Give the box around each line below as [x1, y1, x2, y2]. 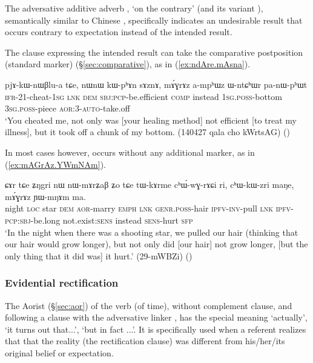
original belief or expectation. [5, 346, 114, 359]
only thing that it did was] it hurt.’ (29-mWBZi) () [5, 249, 193, 262]
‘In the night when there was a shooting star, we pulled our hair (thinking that [5, 225, 298, 238]
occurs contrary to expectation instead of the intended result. [5, 25, 232, 38]
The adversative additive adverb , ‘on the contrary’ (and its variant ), [5, 2, 263, 14]
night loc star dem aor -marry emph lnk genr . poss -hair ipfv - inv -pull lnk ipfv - [5, 202, 294, 215]
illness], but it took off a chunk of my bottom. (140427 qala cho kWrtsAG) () [5, 125, 290, 138]
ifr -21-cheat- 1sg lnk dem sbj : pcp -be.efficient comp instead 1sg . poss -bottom [5, 90, 282, 102]
